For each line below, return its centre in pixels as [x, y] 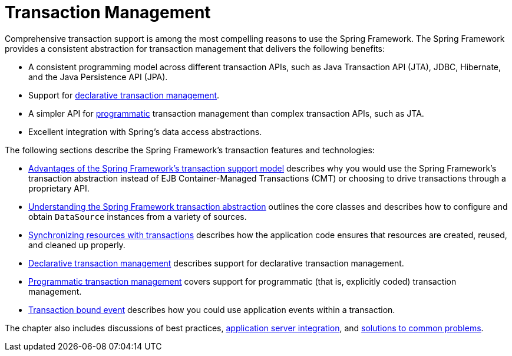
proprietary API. [59, 188]
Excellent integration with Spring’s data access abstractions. [145, 131]
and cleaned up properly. [77, 245]
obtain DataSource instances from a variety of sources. [138, 216]
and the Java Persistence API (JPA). [98, 77]
